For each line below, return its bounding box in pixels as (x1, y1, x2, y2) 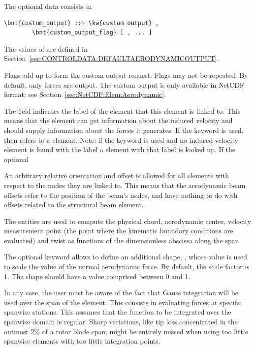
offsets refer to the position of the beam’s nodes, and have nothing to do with (4, 190, 238, 200)
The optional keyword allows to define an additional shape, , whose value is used (4, 252, 247, 262)
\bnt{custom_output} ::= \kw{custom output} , (4, 19, 159, 27)
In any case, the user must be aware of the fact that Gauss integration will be (4, 287, 239, 298)
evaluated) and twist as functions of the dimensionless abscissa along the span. (4, 235, 241, 245)
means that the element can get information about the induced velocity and (4, 115, 233, 126)
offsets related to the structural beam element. (4, 199, 144, 210)
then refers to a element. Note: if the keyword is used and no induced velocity (4, 134, 238, 145)
